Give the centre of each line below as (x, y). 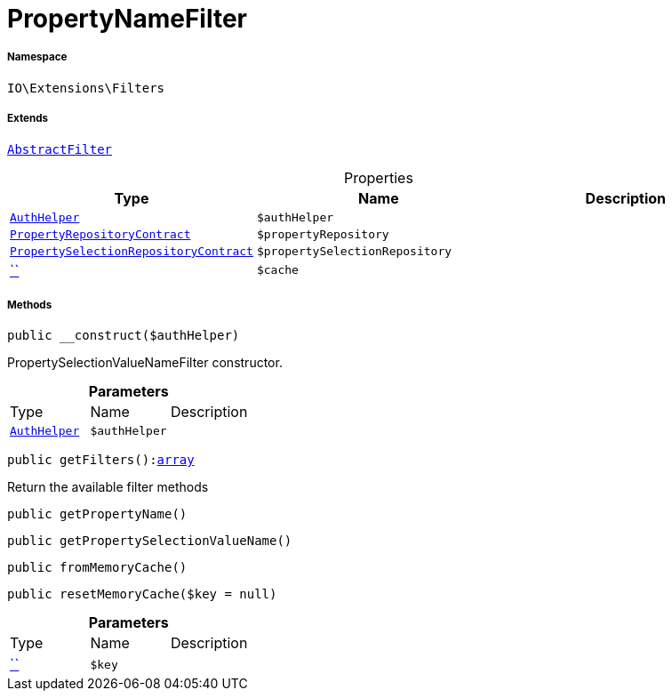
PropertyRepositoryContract (100, 234)
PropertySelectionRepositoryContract (132, 251)
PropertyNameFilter (128, 19)
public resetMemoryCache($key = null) (142, 594)
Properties (378, 177)
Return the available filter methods (108, 487)
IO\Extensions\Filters (86, 88)
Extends (28, 119)
